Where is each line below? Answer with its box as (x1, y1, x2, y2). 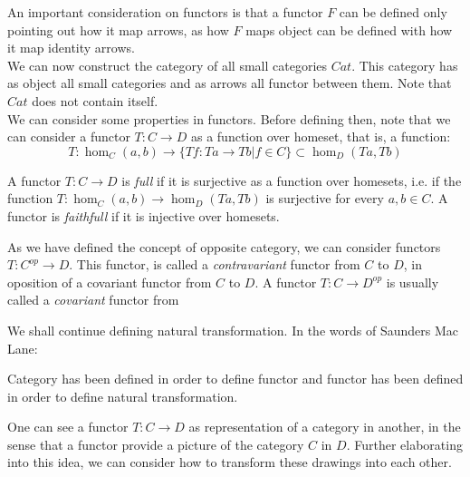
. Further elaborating (346, 434, 463, 453)
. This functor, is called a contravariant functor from (69, 255, 360, 274)
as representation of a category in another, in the (188, 417, 461, 436)
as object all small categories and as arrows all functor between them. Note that (7, 73, 452, 92)
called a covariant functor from (7, 290, 179, 309)
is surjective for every (265, 189, 384, 208)
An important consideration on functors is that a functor (7, 3, 323, 21)
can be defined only (339, 3, 447, 21)
